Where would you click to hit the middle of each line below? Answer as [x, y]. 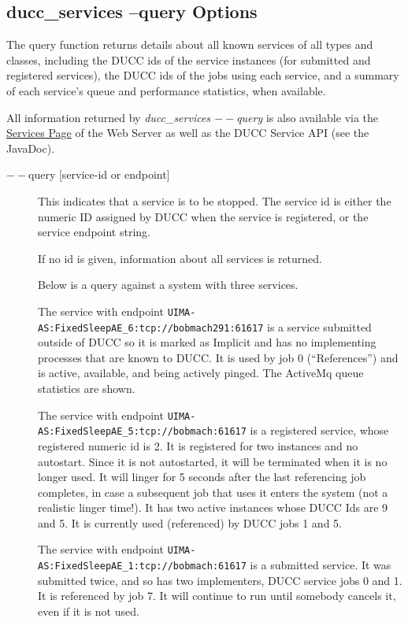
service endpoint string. [94, 232]
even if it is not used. [89, 611]
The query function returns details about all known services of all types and [190, 44]
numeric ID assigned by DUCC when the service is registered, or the [203, 216]
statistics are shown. [87, 389]
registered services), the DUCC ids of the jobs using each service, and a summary [203, 75]
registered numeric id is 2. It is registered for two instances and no [198, 445]
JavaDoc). [31, 148]
